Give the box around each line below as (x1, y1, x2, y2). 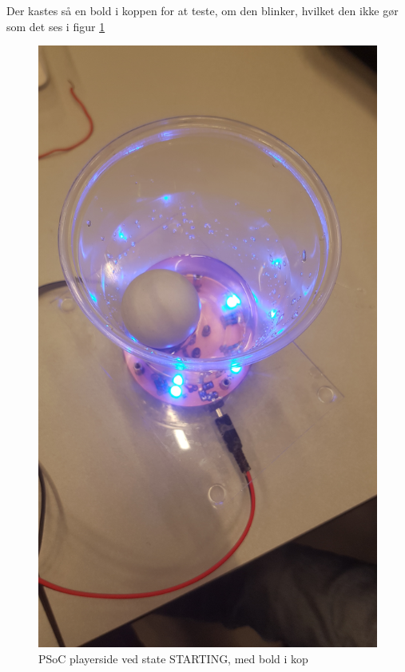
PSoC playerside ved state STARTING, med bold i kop (38, 650, 308, 666)
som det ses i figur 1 (6, 18, 105, 34)
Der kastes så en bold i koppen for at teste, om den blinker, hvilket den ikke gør (6, 2, 399, 18)
